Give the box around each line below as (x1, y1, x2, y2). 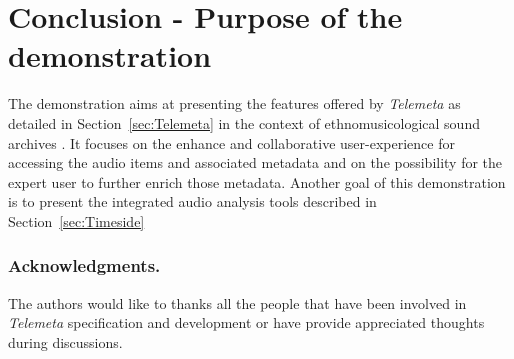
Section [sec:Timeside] (8, 210, 145, 231)
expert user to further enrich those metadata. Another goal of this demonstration (8, 171, 506, 192)
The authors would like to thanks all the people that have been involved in (8, 292, 467, 313)
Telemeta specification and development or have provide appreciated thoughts (8, 312, 485, 333)
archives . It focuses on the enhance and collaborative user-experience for (8, 132, 455, 153)
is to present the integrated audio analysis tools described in (8, 191, 377, 212)
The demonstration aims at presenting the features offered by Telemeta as (8, 93, 461, 114)
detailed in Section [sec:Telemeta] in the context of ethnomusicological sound (8, 112, 480, 133)
